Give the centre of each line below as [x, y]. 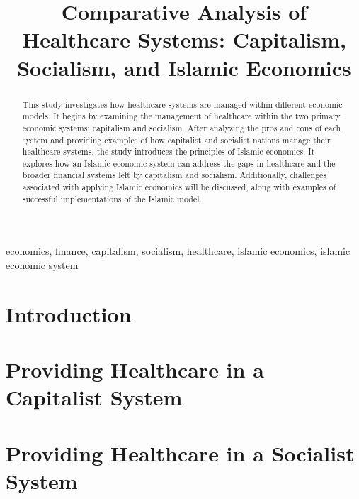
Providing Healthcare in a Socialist [180, 453]
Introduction [69, 313]
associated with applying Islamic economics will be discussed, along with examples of [179, 187]
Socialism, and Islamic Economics [184, 67]
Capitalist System [94, 397]
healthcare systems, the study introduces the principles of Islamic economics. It [169, 152]
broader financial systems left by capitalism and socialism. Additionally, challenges [175, 175]
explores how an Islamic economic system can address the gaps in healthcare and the [179, 163]
